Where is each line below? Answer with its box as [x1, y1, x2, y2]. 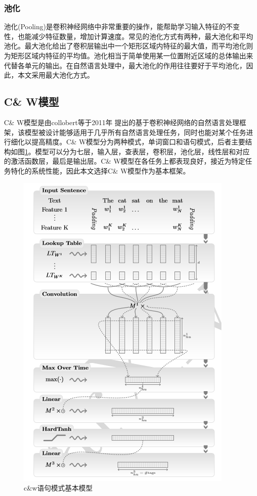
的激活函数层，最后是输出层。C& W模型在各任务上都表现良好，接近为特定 [4, 156, 246, 166]
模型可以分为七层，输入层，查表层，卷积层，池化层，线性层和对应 [35, 146, 250, 156]
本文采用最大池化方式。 [17, 70, 94, 80]
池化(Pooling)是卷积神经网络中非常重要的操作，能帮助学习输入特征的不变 [4, 21, 240, 32]
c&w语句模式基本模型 [24, 483, 93, 493]
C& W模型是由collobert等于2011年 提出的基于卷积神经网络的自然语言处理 [4, 117, 240, 127]
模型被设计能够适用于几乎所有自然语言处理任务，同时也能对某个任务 [24, 127, 246, 137]
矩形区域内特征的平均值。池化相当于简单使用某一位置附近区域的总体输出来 [10, 50, 253, 60]
